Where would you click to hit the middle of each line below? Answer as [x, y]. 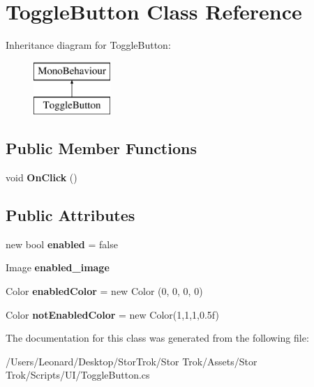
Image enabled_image [58, 267]
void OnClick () [42, 177]
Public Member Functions [101, 148]
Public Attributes [70, 215]
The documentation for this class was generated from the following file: [157, 338]
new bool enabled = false [62, 244]
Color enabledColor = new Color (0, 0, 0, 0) [104, 291]
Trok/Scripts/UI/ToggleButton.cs [78, 375]
